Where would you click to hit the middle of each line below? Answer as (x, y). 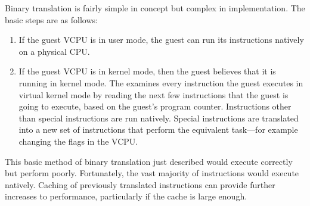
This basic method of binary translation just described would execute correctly (149, 161)
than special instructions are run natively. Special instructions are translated (159, 118)
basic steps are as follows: (51, 19)
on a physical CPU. (54, 51)
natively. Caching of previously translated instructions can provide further (140, 184)
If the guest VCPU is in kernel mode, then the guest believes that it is (147, 71)
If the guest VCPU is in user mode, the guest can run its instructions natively (161, 40)
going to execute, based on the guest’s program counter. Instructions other (155, 106)
